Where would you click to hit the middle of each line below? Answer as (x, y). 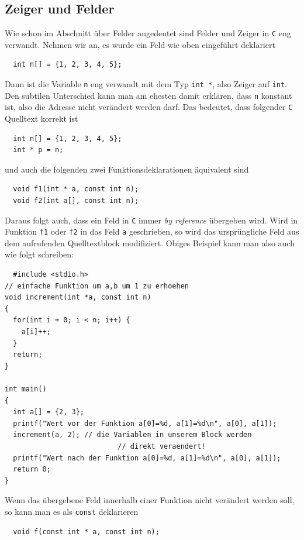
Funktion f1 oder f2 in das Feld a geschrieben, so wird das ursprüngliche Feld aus (152, 231)
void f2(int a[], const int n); (76, 200)
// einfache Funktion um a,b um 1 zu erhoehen (97, 286)
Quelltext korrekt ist (42, 118)
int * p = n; (38, 150)
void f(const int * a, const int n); (86, 532)
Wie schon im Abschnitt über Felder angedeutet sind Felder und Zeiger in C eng (148, 33)
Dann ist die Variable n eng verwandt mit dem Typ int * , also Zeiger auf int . (146, 84)
